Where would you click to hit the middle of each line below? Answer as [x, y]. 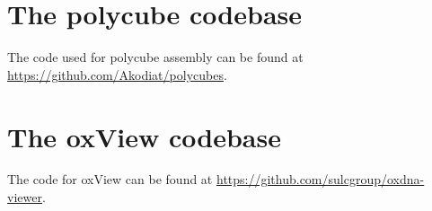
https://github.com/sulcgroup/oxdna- [320, 179]
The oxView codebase [144, 136]
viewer [25, 197]
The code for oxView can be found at [110, 179]
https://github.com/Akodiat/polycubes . [117, 74]
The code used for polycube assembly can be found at [155, 57]
